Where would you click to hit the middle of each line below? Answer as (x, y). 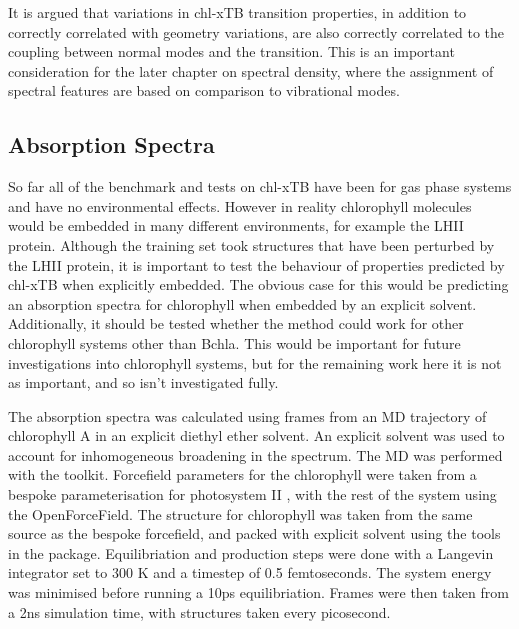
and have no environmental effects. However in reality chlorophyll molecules (240, 205)
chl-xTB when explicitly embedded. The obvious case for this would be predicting (258, 284)
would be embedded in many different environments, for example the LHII (236, 225)
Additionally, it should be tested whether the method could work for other (236, 323)
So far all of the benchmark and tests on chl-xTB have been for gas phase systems (260, 186)
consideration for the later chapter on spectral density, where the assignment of (251, 70)
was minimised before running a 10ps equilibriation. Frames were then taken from (258, 592)
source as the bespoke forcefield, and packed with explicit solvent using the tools (254, 533)
